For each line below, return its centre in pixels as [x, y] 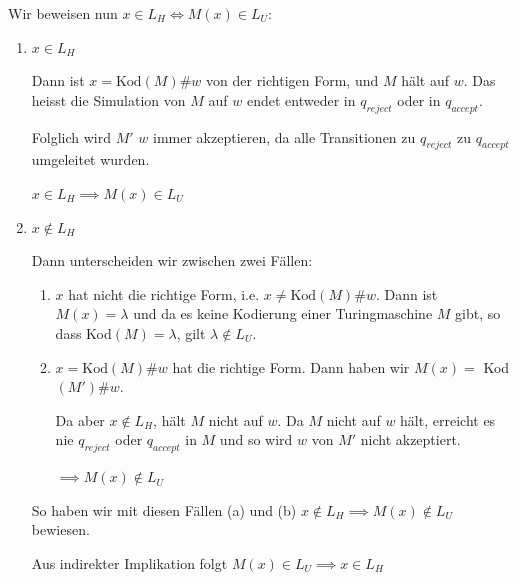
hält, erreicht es [448, 419]
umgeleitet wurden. [90, 159]
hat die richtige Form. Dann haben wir [291, 366]
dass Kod [83, 332]
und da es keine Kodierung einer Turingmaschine [283, 313]
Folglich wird [71, 136]
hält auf [425, 80]
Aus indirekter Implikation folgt [129, 562]
